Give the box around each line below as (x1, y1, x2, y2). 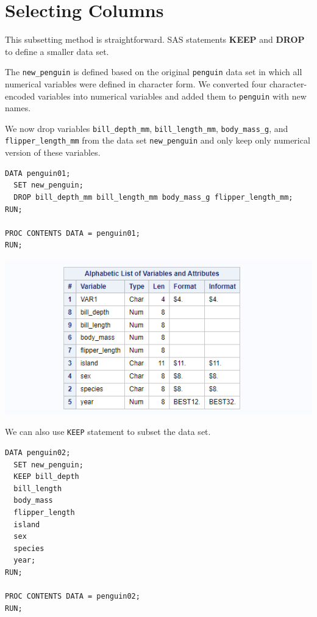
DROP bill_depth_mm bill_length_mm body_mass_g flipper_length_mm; (13, 192, 293, 202)
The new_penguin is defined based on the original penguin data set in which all (5, 65, 302, 78)
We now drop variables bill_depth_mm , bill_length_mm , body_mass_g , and (5, 122, 288, 134)
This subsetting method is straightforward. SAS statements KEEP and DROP (5, 33, 305, 46)
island (13, 520, 40, 529)
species (13, 544, 45, 553)
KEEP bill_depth (13, 472, 79, 481)
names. (5, 101, 31, 114)
